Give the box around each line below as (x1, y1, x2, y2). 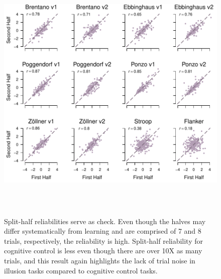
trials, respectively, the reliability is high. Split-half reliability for (4, 235, 203, 246)
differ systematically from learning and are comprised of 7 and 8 (4, 226, 201, 236)
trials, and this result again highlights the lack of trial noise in (4, 255, 195, 265)
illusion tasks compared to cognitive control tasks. (4, 265, 158, 275)
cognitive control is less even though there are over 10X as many (4, 245, 202, 256)
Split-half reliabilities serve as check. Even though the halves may (4, 216, 206, 226)
